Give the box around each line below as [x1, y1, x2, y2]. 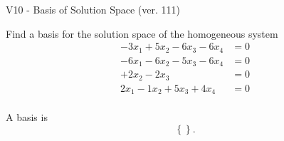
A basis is [6, 110, 48, 125]
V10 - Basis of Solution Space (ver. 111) [6, 2, 180, 16]
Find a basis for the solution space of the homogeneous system [6, 26, 278, 41]
